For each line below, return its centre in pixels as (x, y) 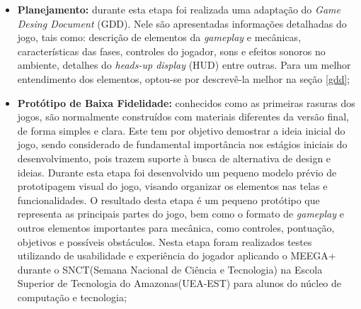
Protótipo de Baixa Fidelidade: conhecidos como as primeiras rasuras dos (186, 102)
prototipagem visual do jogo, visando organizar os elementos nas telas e (172, 186)
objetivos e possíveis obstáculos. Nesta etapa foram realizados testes (165, 241)
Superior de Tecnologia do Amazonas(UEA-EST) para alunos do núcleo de (179, 283)
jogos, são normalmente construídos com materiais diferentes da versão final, (183, 117)
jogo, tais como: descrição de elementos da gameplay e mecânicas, (159, 37)
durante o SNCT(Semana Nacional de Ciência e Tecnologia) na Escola (170, 269)
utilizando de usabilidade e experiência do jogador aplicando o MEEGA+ (177, 255)
